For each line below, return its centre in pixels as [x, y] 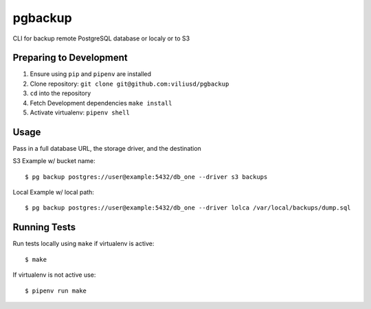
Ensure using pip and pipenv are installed [90, 74]
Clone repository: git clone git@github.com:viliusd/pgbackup [130, 84]
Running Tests [44, 227]
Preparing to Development [70, 58]
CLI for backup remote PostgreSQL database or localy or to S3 [101, 38]
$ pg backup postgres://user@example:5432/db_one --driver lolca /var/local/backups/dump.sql [188, 208]
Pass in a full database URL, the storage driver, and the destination [107, 148]
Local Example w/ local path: [53, 193]
